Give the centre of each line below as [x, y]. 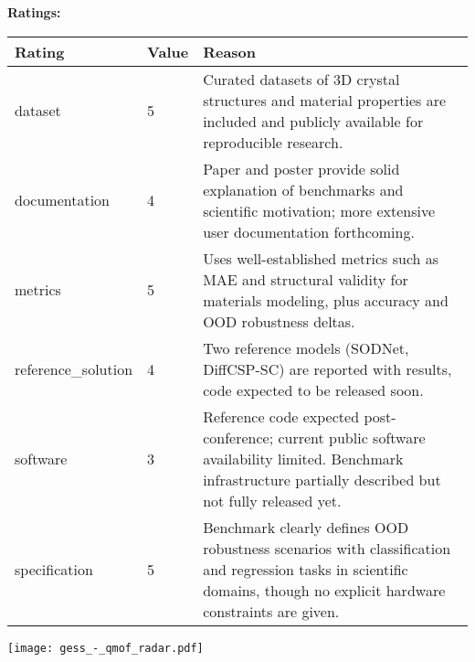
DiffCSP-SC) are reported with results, [327, 368]
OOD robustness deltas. [279, 321]
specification [54, 569]
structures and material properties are [325, 100]
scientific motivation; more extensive [319, 210]
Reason [230, 51]
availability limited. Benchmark [303, 458]
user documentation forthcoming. [309, 231]
